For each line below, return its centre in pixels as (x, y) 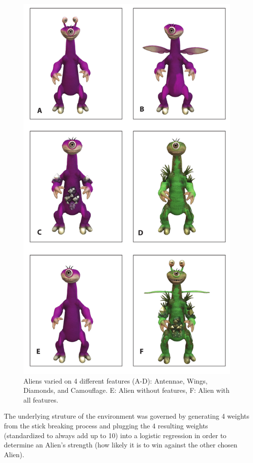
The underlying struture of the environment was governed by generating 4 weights (127, 416)
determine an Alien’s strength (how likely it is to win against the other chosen (121, 445)
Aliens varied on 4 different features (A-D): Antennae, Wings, (116, 380)
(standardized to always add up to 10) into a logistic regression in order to (115, 435)
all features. (41, 399)
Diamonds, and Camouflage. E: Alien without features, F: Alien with (126, 390)
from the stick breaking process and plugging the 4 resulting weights (106, 426)
